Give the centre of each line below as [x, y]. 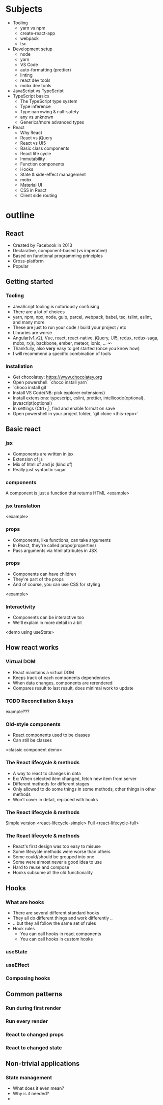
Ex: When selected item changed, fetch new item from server [75, 779]
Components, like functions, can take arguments [62, 540]
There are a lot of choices [39, 312]
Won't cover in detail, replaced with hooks [55, 799]
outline [20, 215]
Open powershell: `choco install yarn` [51, 382]
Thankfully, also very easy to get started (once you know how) [76, 348]
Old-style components [33, 724]
